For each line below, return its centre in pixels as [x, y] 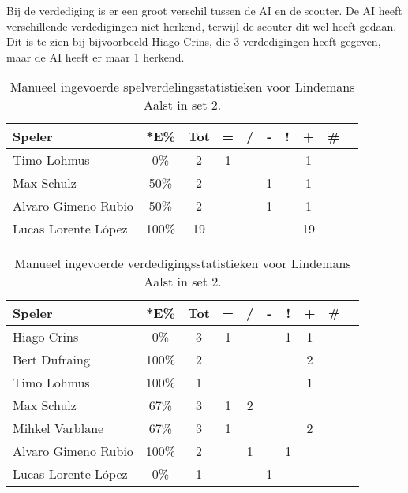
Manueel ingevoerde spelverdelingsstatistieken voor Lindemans [182, 87]
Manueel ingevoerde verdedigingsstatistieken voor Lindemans [183, 263]
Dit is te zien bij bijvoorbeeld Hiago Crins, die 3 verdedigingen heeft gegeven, [194, 41]
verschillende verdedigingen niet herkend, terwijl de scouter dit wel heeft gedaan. [202, 26]
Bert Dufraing [51, 360]
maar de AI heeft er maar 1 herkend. [95, 56]
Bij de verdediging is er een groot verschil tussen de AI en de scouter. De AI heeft [204, 10]
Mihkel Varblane [58, 428]
